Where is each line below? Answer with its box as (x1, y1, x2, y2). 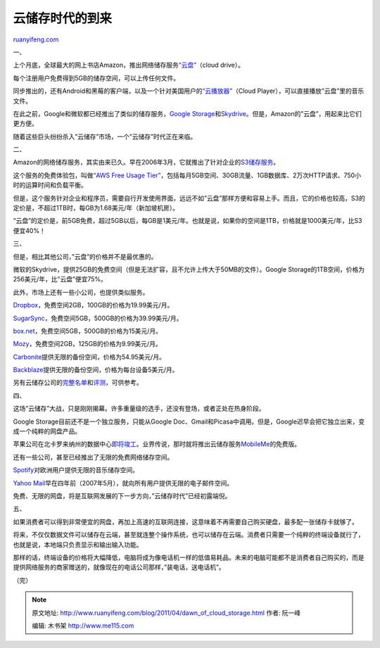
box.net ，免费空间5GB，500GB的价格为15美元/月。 (13, 326, 162, 335)
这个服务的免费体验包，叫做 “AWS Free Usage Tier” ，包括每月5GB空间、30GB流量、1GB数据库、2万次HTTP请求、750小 (13, 171, 362, 179)
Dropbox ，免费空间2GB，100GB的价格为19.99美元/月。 (13, 301, 174, 310)
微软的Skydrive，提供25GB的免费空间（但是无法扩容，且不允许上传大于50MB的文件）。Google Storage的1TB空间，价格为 (13, 265, 365, 274)
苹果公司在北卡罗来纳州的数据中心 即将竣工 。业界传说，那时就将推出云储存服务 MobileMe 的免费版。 (13, 440, 301, 448)
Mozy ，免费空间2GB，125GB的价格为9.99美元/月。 (13, 340, 162, 348)
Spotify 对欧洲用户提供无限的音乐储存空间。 (13, 466, 139, 474)
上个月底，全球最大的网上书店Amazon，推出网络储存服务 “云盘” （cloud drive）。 (13, 61, 245, 70)
